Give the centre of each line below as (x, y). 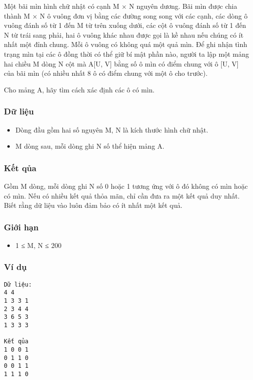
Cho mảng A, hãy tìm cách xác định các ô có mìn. (79, 89)
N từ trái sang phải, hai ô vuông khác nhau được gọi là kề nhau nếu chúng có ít (124, 34)
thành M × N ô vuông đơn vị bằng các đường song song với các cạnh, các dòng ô (126, 15)
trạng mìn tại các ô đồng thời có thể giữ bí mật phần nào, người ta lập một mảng (126, 54)
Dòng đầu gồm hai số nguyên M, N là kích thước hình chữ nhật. (112, 129)
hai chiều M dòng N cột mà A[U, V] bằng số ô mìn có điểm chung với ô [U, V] (121, 63)
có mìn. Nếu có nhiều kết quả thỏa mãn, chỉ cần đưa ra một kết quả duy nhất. (122, 195)
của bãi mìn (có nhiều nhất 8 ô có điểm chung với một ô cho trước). (106, 73)
